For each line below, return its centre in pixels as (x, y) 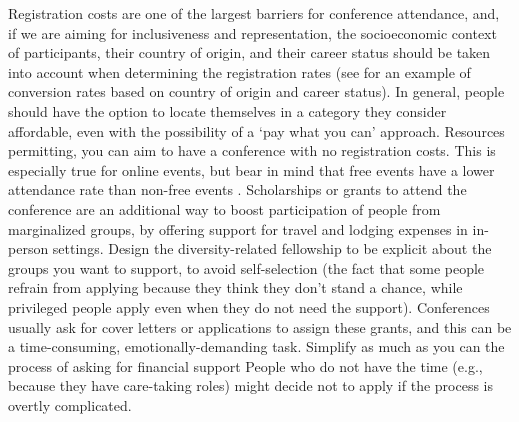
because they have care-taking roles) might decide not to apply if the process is (251, 385)
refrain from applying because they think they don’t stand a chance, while (235, 287)
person (28, 248)
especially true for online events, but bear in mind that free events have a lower (251, 169)
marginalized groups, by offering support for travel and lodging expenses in (238, 228)
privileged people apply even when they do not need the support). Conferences (249, 306)
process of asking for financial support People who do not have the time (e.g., (245, 365)
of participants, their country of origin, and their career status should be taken (249, 52)
